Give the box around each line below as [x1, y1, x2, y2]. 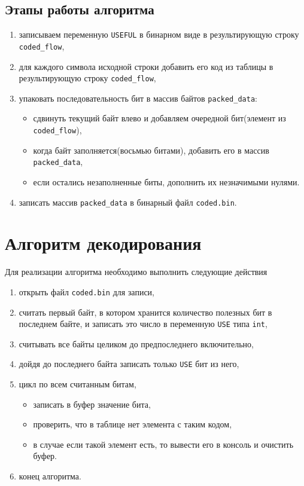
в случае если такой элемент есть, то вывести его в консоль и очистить [33, 438, 294, 450]
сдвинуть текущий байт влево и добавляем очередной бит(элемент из [33, 112, 286, 124]
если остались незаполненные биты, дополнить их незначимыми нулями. [33, 175, 300, 188]
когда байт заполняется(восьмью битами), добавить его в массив [33, 143, 269, 156]
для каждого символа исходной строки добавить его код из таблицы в [19, 60, 273, 72]
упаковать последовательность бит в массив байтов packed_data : [19, 91, 257, 104]
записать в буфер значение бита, [33, 398, 151, 410]
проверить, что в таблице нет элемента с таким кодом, [33, 418, 232, 430]
